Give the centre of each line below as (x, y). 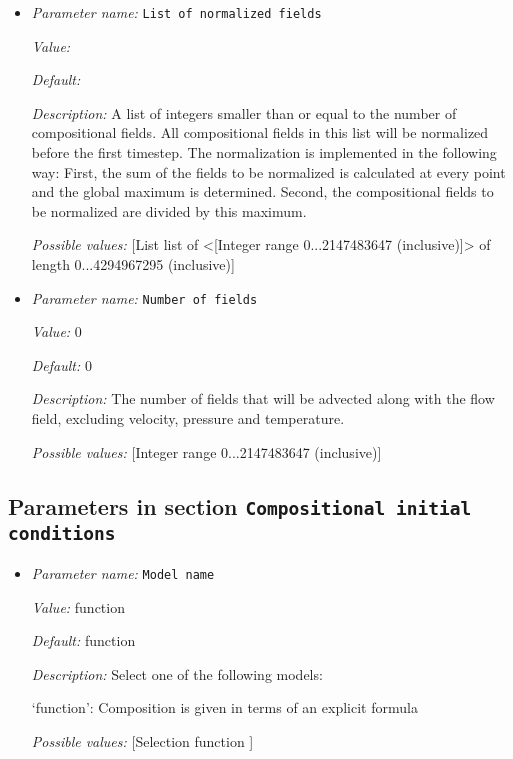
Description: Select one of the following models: (177, 673)
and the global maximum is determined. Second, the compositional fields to (262, 191)
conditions (62, 533)
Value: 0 (56, 331)
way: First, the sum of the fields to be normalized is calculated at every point (268, 171)
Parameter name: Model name (123, 572)
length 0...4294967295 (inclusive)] (133, 264)
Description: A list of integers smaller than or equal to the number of (244, 112)
